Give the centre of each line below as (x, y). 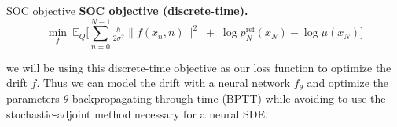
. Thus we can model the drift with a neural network (164, 83)
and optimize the (348, 83)
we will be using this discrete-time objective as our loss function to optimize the (199, 67)
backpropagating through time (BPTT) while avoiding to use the (229, 98)
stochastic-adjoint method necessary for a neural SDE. (137, 113)
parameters (33, 98)
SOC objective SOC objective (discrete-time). (127, 10)
